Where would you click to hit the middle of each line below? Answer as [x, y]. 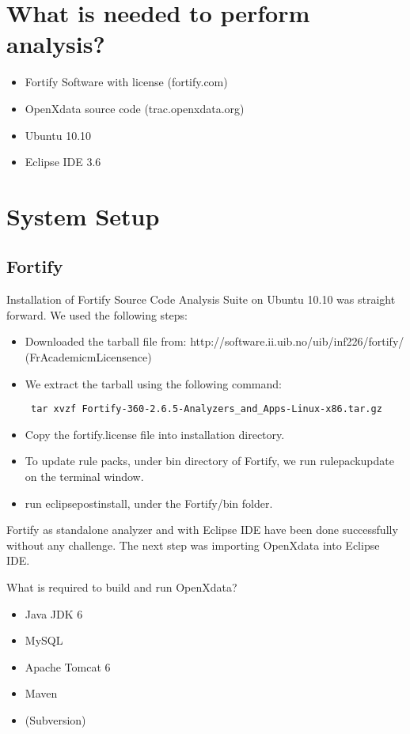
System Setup [83, 216]
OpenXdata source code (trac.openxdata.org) [135, 108]
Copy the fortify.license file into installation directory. [155, 434]
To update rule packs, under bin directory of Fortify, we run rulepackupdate [209, 461]
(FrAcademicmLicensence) [88, 357]
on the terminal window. [84, 477]
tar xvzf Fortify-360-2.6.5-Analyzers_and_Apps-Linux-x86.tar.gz [206, 409]
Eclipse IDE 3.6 [63, 162]
